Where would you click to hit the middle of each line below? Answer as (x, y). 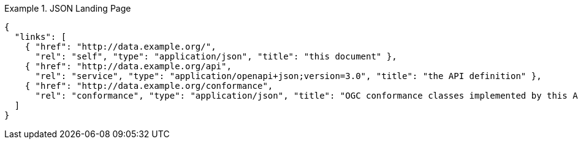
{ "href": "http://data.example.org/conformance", (149, 86)
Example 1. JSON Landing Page (68, 8)
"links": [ (40, 37)
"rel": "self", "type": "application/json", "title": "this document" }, (216, 56)
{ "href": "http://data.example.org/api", (128, 66)
